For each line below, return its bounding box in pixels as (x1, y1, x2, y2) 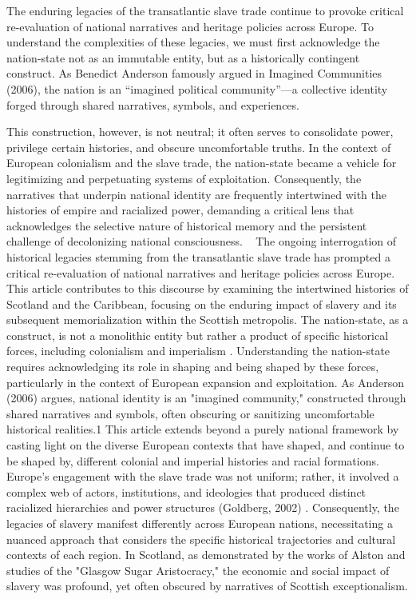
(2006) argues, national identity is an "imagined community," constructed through (6, 389, 406, 406)
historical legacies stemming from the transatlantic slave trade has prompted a (6, 248, 390, 265)
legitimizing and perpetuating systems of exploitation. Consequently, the (6, 170, 362, 186)
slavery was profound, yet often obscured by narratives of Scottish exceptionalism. (6, 577, 408, 594)
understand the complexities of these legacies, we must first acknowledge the (6, 34, 380, 50)
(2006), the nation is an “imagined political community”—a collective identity (6, 80, 388, 97)
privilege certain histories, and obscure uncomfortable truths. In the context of (6, 138, 391, 155)
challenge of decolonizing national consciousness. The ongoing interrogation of (6, 233, 397, 250)
